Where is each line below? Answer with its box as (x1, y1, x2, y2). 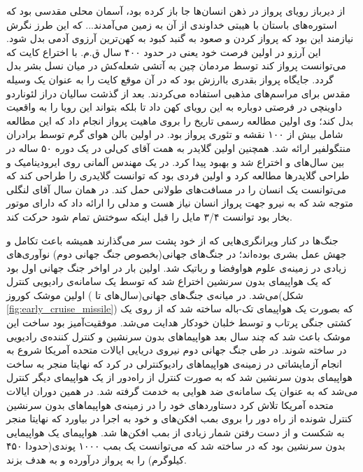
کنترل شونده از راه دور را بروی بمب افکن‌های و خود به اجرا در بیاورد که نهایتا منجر (6, 411, 353, 426)
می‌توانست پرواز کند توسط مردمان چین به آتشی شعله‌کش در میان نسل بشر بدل (6, 58, 346, 73)
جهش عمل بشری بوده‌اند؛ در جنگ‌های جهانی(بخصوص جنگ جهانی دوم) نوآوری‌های (6, 247, 347, 261)
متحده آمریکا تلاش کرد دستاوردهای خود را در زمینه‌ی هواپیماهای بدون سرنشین (6, 397, 334, 412)
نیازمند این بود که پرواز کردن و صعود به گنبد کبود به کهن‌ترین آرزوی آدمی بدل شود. (6, 31, 354, 46)
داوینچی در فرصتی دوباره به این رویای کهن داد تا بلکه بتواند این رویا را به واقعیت (6, 99, 343, 114)
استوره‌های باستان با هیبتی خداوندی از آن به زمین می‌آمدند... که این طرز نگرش (6, 17, 337, 32)
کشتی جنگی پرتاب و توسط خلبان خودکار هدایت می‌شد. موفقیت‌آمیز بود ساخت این (6, 315, 352, 330)
